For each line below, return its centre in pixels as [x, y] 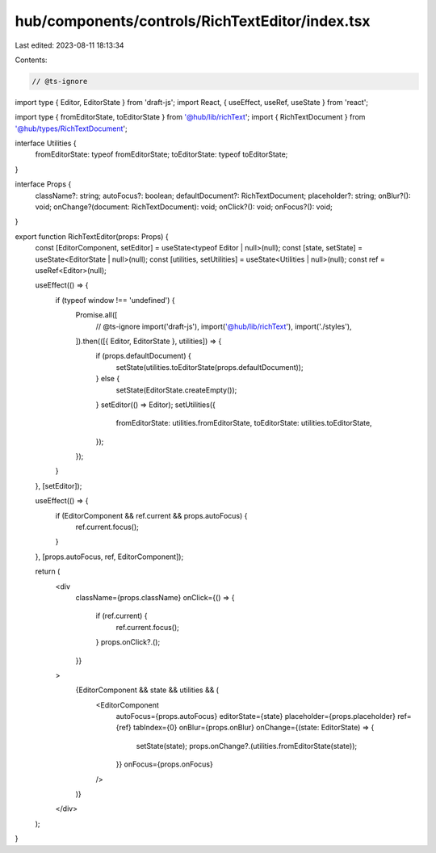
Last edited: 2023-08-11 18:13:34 [69, 45]
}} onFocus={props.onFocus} [164, 764]
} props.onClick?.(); [128, 642]
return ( [48, 571]
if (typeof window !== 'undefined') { [115, 300]
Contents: [31, 60]
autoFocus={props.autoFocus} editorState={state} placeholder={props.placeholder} [256, 716]
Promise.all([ [96, 315]
